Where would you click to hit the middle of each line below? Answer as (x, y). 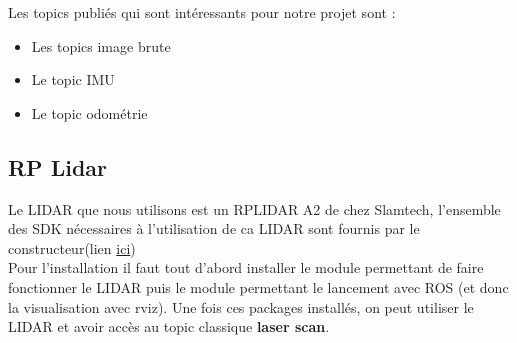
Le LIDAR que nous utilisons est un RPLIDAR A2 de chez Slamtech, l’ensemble (254, 208)
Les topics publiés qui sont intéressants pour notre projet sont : (202, 12)
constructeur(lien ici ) (72, 247)
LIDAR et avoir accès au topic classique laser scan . (169, 326)
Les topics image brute (101, 45)
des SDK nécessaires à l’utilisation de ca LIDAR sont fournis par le (214, 228)
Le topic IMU (73, 79)
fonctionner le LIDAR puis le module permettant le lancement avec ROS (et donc (258, 286)
